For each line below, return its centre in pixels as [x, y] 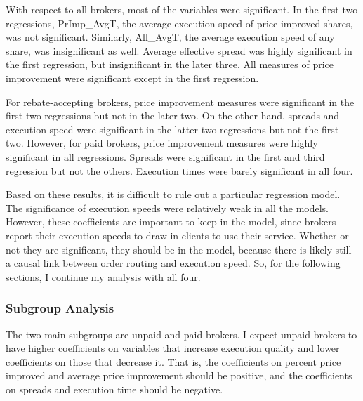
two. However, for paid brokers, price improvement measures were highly [162, 143]
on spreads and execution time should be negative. [114, 389]
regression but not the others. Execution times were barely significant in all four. [179, 170]
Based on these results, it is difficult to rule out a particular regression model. [173, 194]
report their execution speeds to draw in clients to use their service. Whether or [177, 235]
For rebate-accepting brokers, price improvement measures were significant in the [180, 101]
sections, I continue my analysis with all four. [103, 276]
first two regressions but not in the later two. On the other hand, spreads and [173, 116]
